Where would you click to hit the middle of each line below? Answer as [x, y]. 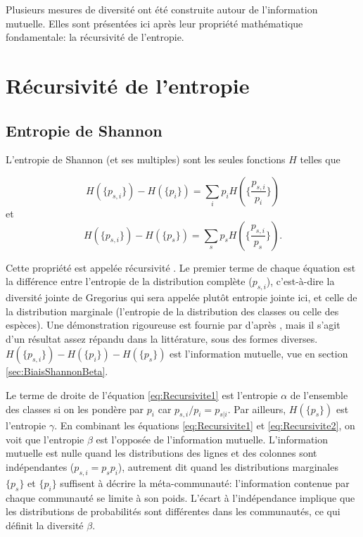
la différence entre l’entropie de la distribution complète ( [129, 281]
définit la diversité [45, 525]
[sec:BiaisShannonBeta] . [57, 371]
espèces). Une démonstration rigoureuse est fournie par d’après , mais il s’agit [173, 325]
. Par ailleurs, [257, 409]
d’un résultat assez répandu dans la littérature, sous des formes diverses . [162, 338]
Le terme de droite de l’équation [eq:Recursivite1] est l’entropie [142, 394]
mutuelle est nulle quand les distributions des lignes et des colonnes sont [161, 453]
